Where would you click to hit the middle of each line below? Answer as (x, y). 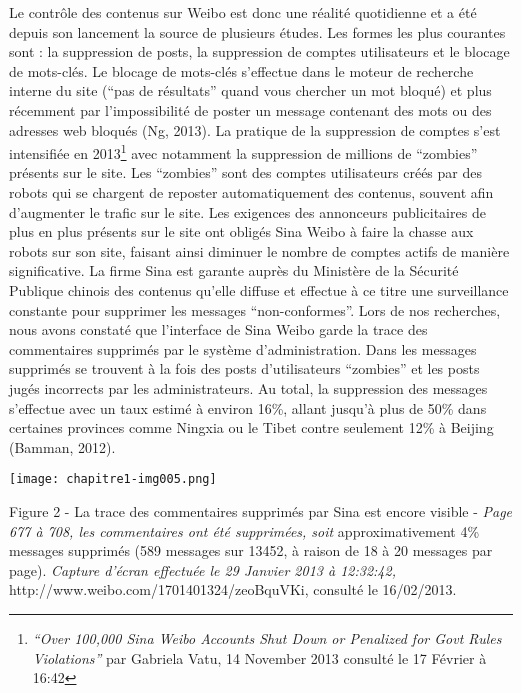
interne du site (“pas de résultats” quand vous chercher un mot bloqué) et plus (250, 90)
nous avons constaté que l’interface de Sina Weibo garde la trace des (218, 329)
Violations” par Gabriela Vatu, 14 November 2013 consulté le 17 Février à (259, 657)
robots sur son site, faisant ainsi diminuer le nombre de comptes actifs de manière (259, 250)
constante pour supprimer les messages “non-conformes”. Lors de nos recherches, (255, 309)
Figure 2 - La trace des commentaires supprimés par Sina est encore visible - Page (261, 510)
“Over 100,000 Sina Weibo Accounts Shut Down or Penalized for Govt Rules (267, 637)
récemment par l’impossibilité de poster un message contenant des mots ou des (250, 109)
